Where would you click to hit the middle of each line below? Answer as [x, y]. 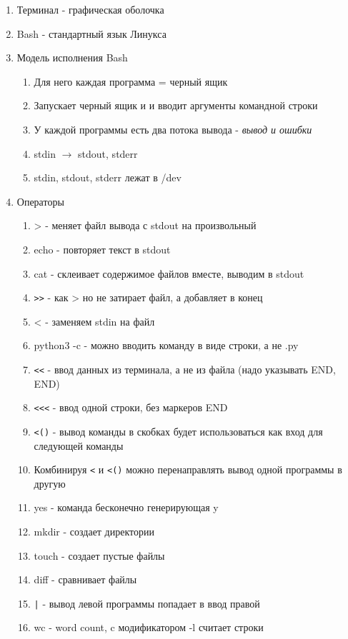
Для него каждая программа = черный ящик [131, 81]
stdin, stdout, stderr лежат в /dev [108, 177]
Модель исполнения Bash [72, 57]
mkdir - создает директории [94, 531]
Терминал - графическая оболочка [90, 9]
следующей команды [79, 445]
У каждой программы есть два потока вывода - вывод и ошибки [173, 129]
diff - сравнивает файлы [85, 579]
